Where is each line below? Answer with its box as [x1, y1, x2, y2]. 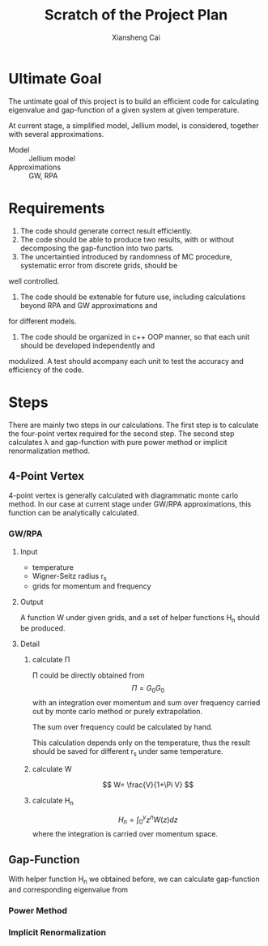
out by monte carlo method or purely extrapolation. [32, 707, 203, 717]
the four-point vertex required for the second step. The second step [8, 428, 235, 439]
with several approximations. [8, 129, 104, 139]
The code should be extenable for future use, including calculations [19, 292, 246, 302]
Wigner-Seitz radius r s [32, 571, 107, 583]
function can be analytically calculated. [8, 508, 139, 518]
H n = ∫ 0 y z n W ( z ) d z [117, 813, 178, 826]
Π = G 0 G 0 [131, 683, 165, 695]
